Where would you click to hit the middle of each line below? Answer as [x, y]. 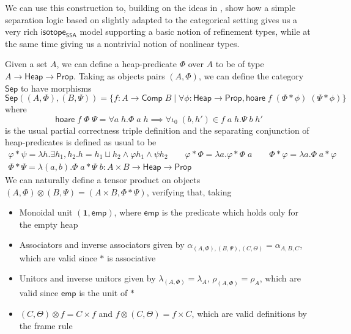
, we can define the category [251, 75]
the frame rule [46, 325]
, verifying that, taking [189, 191]
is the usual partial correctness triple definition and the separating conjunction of [157, 130]
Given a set [26, 64]
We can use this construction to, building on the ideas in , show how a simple [150, 7]
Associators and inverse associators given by [102, 245]
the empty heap [49, 224]
